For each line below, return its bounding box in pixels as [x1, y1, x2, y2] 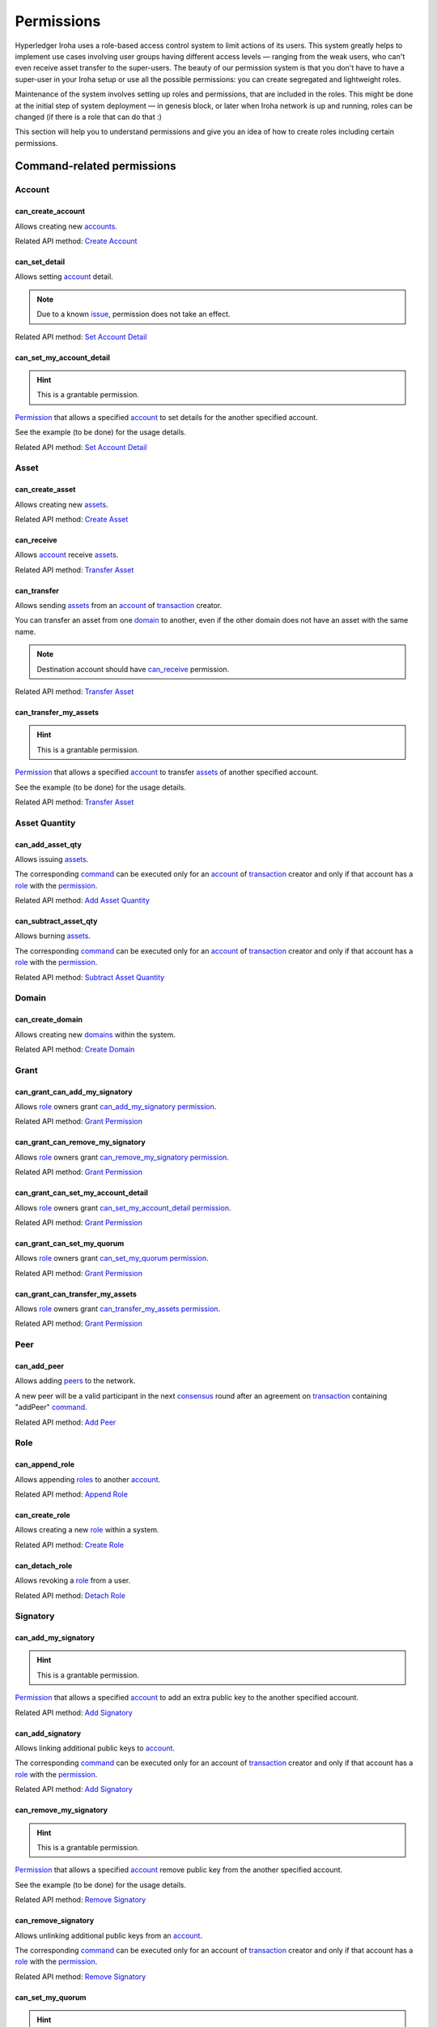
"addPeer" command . [15, 1403, 88, 1412]
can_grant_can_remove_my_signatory [15, 1138, 146, 1147]
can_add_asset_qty [15, 839, 83, 849]
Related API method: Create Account [15, 236, 138, 246]
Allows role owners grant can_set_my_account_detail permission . [15, 1202, 231, 1212]
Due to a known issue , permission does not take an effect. [36, 309, 231, 319]
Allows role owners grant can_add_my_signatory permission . [15, 1101, 217, 1111]
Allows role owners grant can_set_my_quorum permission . [15, 1253, 210, 1263]
